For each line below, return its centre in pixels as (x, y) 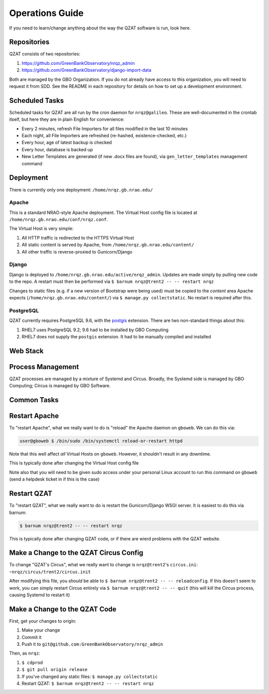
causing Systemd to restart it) (40, 595)
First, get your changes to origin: (43, 621)
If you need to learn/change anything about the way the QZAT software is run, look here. (100, 28)
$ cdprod (32, 663)
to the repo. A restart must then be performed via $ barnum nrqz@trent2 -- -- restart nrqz (112, 281)
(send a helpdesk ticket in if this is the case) (54, 479)
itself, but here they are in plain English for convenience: (67, 119)
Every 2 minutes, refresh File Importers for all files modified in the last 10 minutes (105, 128)
